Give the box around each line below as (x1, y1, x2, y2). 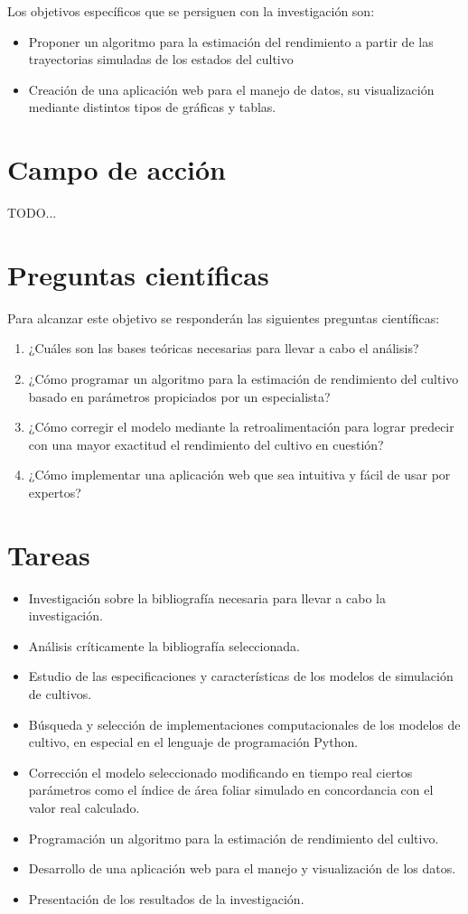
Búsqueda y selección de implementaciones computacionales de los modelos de (28, 714, 461, 733)
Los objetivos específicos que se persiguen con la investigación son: (7, 2, 375, 20)
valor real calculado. (28, 798, 140, 817)
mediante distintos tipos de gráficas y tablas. (28, 98, 276, 117)
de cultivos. (28, 685, 92, 704)
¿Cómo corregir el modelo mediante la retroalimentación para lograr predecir (28, 417, 454, 436)
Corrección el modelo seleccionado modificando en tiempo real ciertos (28, 762, 413, 781)
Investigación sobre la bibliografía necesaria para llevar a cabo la (28, 588, 386, 607)
